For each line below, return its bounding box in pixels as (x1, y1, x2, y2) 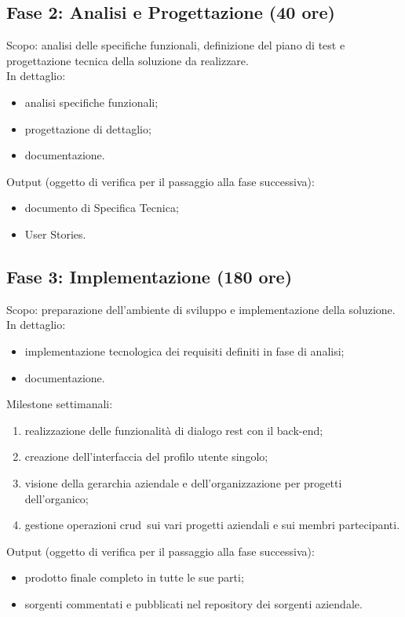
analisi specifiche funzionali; (24, 93, 159, 110)
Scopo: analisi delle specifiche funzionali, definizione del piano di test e (6, 37, 345, 53)
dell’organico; (24, 490, 89, 506)
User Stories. (24, 225, 86, 242)
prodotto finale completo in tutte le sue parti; (24, 569, 244, 586)
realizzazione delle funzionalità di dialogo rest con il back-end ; (24, 422, 323, 438)
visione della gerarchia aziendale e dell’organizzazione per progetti (24, 474, 342, 491)
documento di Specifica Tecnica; (24, 199, 179, 216)
